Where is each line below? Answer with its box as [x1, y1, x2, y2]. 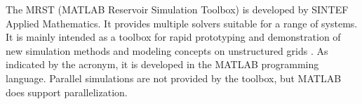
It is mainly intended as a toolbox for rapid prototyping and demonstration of [6, 30, 341, 44]
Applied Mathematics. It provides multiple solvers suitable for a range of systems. [6, 15, 358, 30]
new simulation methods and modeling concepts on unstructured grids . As [6, 43, 328, 58]
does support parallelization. [6, 84, 128, 99]
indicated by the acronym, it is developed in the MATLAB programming [6, 57, 319, 72]
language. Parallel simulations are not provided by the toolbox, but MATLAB [6, 70, 342, 85]
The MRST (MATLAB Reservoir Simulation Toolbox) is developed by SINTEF [6, 2, 349, 16]
